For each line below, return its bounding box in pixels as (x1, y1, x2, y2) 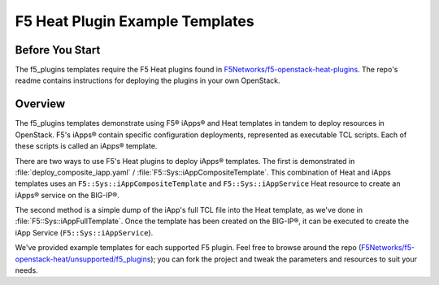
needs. (15, 266, 38, 275)
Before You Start (15, 43, 101, 57)
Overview (15, 97, 66, 111)
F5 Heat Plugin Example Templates (15, 12, 255, 30)
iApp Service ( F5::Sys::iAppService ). (15, 227, 154, 237)
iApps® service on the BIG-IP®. (15, 190, 120, 200)
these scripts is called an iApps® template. (15, 141, 158, 151)
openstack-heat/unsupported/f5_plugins (15, 254, 151, 264)
